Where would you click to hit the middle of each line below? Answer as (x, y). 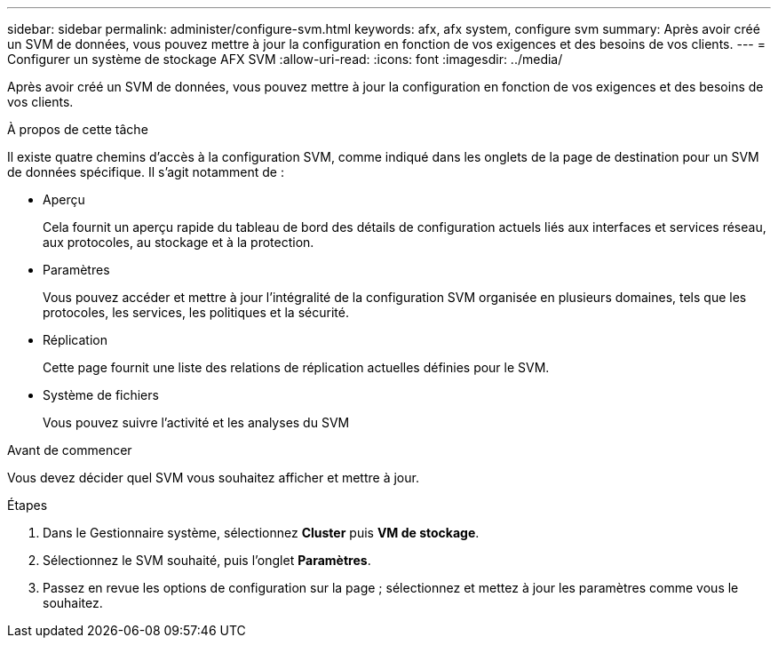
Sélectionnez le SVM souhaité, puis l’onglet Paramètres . (207, 560)
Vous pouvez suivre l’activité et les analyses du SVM (196, 422)
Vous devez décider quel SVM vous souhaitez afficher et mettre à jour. (213, 478)
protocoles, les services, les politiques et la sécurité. (196, 312)
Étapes (28, 505)
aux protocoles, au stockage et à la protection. (179, 242)
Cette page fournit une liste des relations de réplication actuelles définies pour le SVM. (296, 367)
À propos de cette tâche (78, 129)
